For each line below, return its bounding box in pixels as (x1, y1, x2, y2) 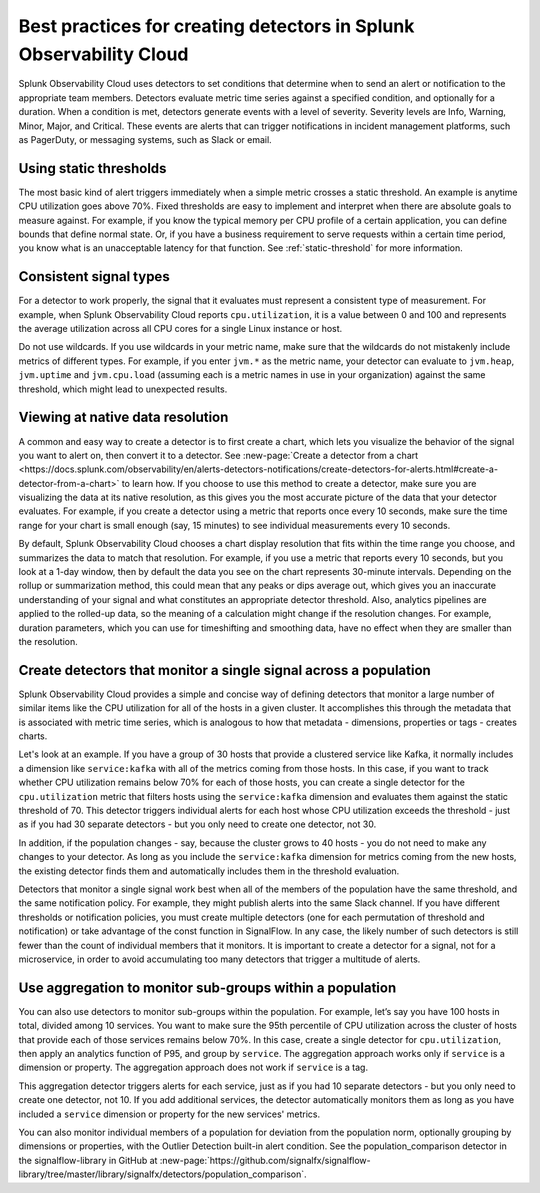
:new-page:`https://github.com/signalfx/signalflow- (159, 1154, 372, 1166)
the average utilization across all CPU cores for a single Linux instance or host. (18, 323, 343, 335)
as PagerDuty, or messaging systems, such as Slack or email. (18, 133, 272, 145)
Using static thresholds (18, 160, 167, 177)
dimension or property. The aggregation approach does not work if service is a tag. (18, 1061, 369, 1074)
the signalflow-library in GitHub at (18, 1154, 158, 1166)
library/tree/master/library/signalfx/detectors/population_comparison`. (18, 1168, 307, 1180)
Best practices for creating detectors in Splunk (18, 15, 415, 37)
